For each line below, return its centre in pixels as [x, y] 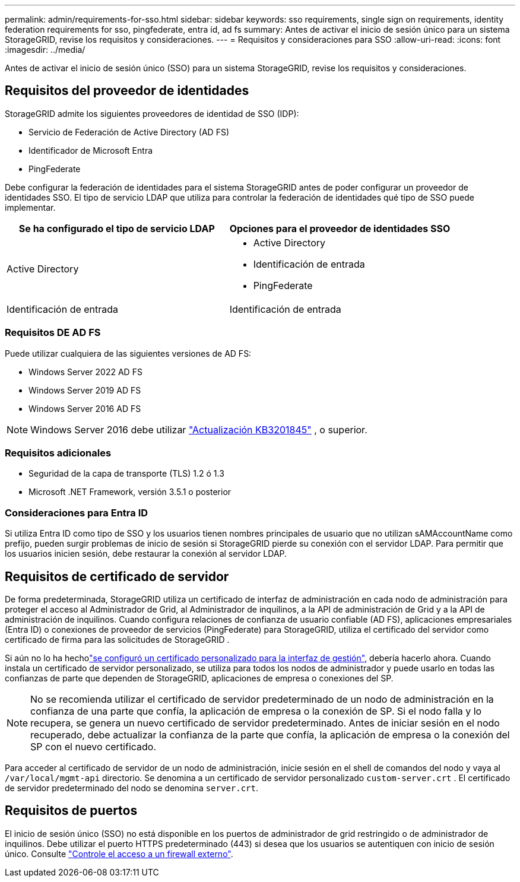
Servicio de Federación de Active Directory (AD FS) [129, 132]
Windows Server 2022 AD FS [85, 372]
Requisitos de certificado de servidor [117, 576]
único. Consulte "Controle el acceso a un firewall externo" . [119, 854]
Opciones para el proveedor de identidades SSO [340, 228]
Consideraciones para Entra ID [77, 513]
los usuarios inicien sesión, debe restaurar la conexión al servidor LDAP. [146, 554]
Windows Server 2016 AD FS [85, 408]
